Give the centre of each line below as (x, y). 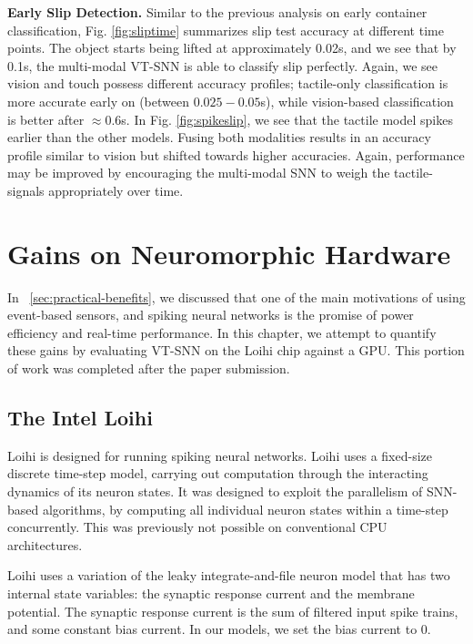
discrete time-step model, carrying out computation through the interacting (218, 473)
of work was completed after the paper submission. (149, 368)
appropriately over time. (116, 190)
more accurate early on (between (98, 101)
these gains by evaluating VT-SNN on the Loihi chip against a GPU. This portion (236, 350)
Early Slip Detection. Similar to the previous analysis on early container (217, 12)
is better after (46, 119)
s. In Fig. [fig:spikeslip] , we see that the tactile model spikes (287, 119)
